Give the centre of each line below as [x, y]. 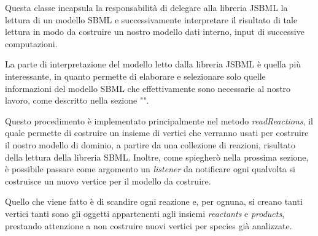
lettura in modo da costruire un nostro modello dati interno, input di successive [155, 32]
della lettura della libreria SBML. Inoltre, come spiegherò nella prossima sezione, [157, 157]
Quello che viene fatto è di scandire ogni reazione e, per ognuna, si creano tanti [154, 201]
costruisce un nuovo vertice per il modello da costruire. [108, 181]
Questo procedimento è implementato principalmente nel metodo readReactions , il [159, 120]
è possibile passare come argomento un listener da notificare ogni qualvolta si [150, 169]
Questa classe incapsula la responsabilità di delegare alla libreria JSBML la [146, 7]
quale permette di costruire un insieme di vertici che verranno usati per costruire [157, 133]
